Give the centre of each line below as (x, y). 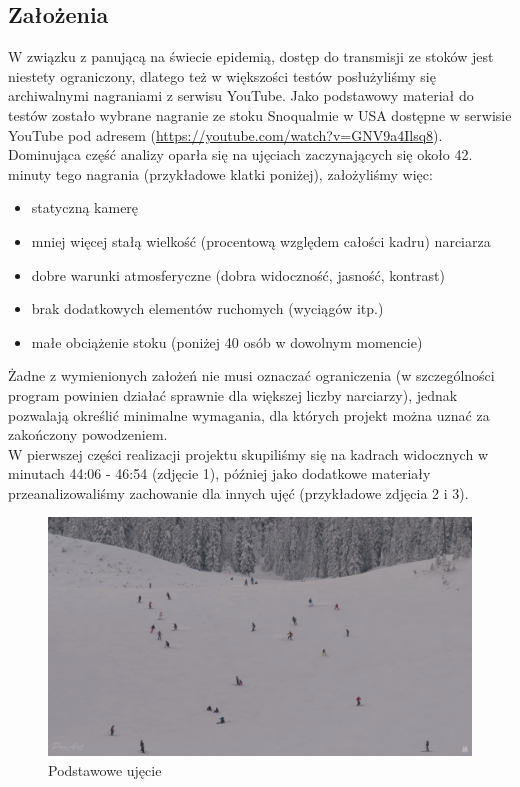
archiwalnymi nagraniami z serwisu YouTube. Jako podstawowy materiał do (241, 95)
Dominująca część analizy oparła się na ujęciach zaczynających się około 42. (240, 154)
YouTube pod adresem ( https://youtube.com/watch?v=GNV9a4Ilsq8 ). (225, 134)
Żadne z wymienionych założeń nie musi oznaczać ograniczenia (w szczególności (251, 375)
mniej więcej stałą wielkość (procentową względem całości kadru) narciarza (261, 240)
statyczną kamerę (85, 207)
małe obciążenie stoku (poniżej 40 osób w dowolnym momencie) (227, 341)
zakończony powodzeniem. (88, 434)
